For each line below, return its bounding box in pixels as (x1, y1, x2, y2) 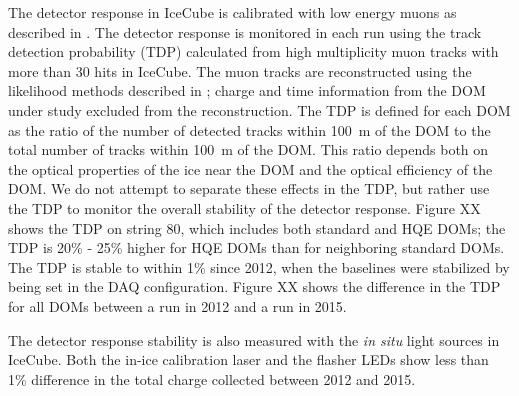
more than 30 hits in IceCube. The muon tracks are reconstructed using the (8, 60, 472, 81)
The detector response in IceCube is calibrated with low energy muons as (8, 2, 457, 22)
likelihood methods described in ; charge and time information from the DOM (8, 80, 486, 101)
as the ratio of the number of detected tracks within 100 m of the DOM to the (8, 119, 491, 140)
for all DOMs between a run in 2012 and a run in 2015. (8, 295, 347, 316)
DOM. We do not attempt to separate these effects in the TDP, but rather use (8, 178, 490, 199)
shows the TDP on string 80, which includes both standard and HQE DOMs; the (8, 217, 506, 238)
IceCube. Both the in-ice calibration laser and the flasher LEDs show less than (8, 349, 489, 370)
